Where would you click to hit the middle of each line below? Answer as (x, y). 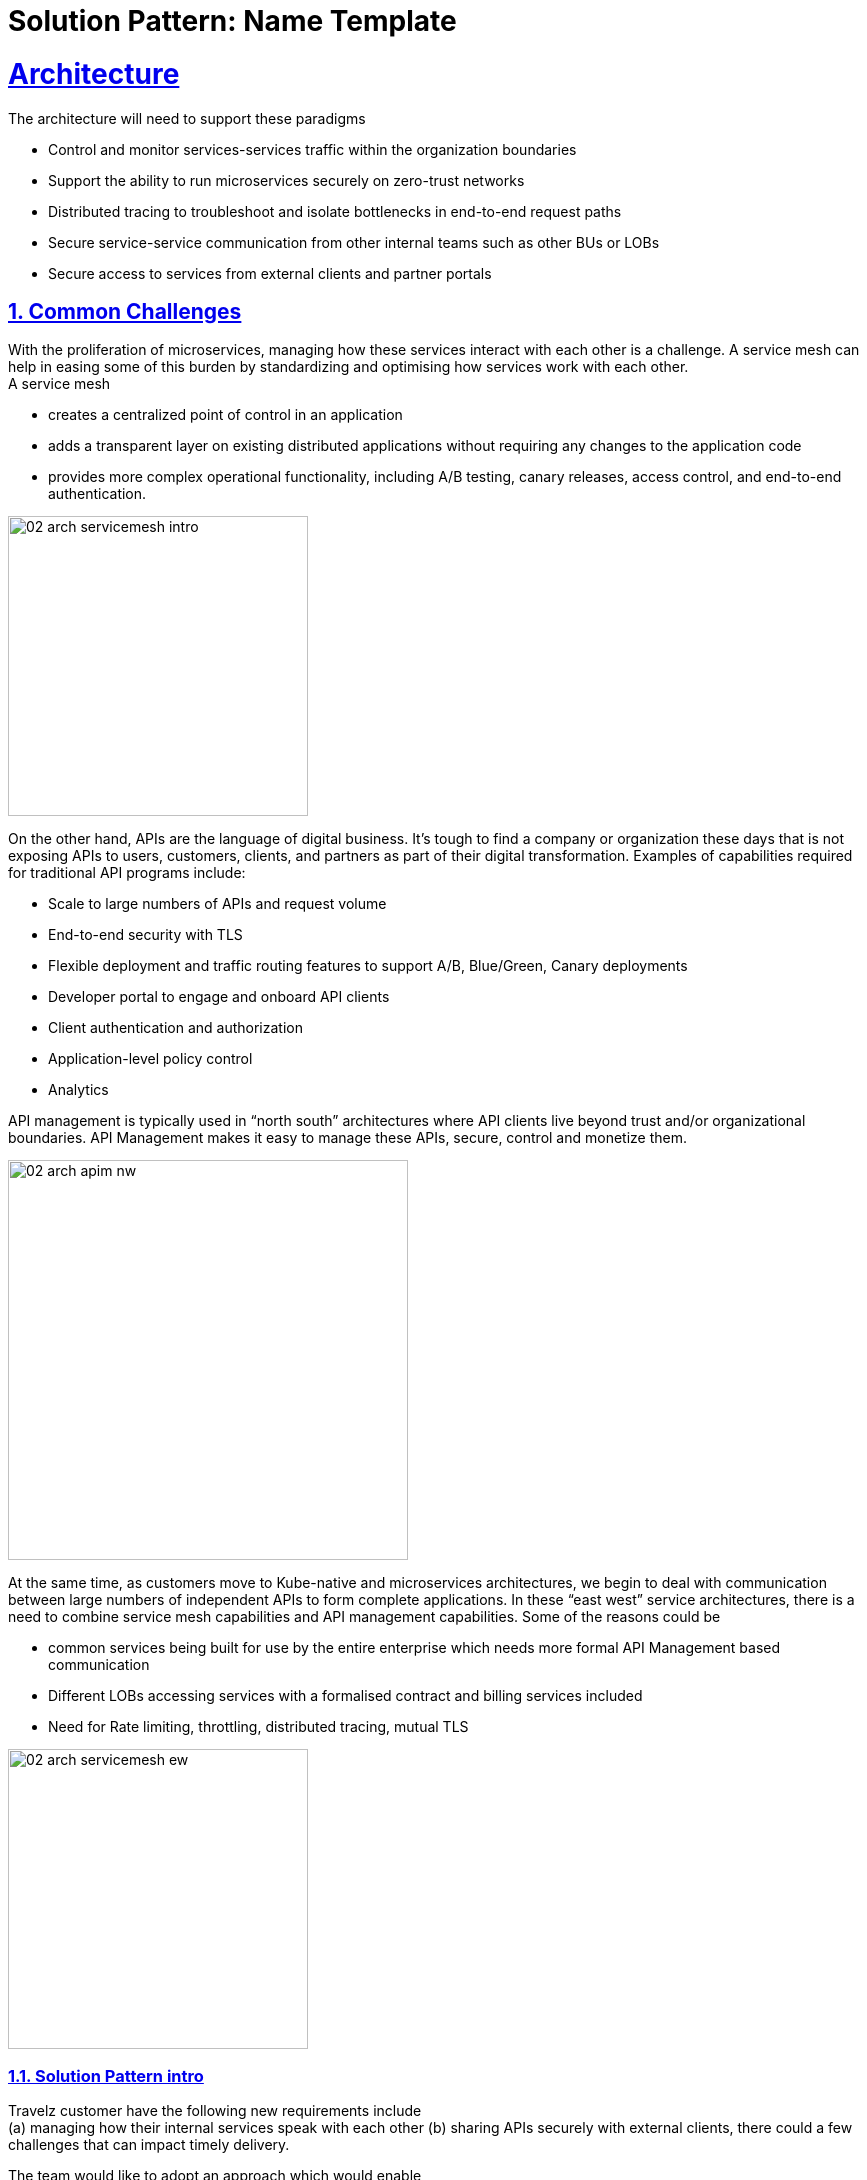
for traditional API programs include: (127, 873)
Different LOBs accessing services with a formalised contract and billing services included (345, 1696)
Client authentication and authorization (175, 1028)
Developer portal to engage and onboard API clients (219, 997)
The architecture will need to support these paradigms (187, 118)
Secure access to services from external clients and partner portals (270, 273)
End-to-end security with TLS (145, 935)
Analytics (78, 1090)
